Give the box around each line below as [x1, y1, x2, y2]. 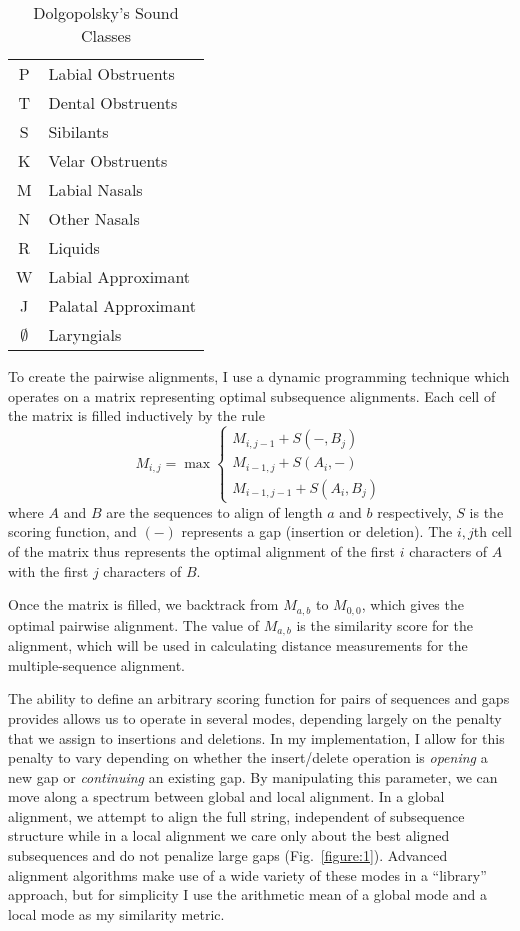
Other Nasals [48, 207, 140, 230]
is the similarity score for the [296, 614, 473, 635]
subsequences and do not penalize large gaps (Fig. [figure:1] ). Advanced [8, 845, 448, 866]
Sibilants [48, 120, 109, 143]
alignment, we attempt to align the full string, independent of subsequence [8, 805, 465, 826]
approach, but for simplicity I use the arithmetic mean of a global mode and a [8, 884, 487, 905]
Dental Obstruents [48, 91, 178, 114]
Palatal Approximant [48, 294, 196, 317]
